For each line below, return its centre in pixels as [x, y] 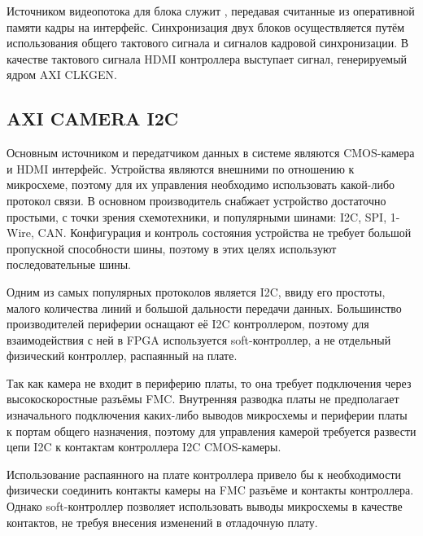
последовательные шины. [69, 264]
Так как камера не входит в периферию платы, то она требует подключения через [209, 382]
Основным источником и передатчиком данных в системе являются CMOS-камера [211, 153]
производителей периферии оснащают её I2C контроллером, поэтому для [188, 324]
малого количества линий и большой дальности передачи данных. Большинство [204, 308]
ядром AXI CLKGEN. [62, 75]
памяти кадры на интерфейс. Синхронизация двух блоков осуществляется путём [206, 26]
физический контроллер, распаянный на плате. [122, 356]
